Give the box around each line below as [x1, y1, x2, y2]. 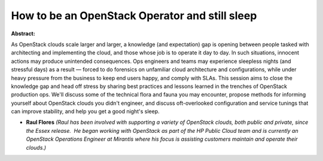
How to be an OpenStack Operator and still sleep [11, 9, 257, 22]
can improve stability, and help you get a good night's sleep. [11, 108, 160, 115]
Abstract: [11, 30, 35, 37]
